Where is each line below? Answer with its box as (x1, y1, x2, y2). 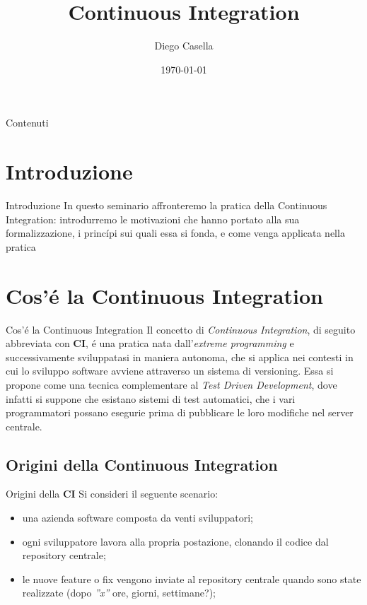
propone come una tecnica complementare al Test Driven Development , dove (6, 377, 337, 392)
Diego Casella (154, 38, 214, 53)
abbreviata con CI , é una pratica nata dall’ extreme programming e (6, 336, 294, 351)
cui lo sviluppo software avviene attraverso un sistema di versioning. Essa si (6, 363, 334, 378)
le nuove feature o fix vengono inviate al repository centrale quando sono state (22, 571, 361, 586)
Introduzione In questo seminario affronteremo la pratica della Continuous (6, 198, 327, 213)
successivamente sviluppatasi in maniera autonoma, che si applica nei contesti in (6, 349, 354, 364)
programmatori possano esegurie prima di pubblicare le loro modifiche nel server (6, 405, 354, 420)
